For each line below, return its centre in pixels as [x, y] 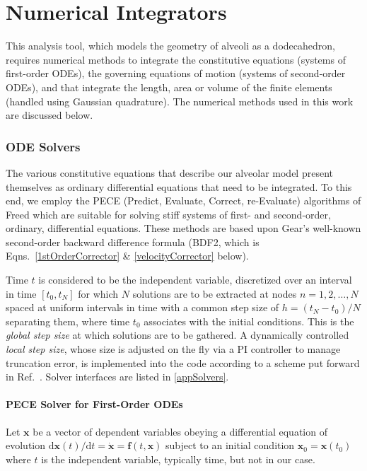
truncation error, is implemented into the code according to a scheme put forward [183, 362]
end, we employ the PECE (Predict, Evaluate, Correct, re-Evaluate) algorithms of [183, 200]
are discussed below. [49, 115]
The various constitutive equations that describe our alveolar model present [169, 172]
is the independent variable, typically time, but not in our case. [178, 459]
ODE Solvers [43, 146]
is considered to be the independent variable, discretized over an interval [195, 280]
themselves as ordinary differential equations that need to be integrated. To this [179, 186]
